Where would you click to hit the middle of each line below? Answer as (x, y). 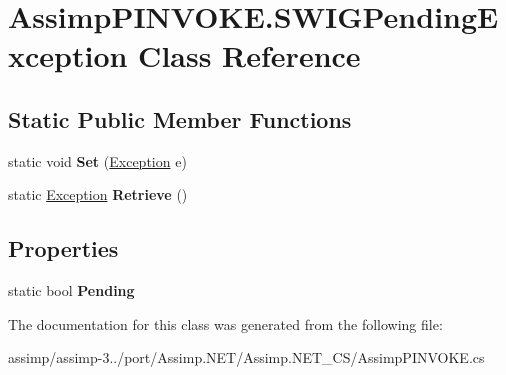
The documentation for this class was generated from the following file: (225, 323)
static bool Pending (71, 290)
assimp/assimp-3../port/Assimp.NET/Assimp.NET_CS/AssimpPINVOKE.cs (246, 357)
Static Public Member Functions (180, 118)
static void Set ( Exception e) (97, 160)
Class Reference (249, 55)
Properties (63, 248)
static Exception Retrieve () (98, 194)
